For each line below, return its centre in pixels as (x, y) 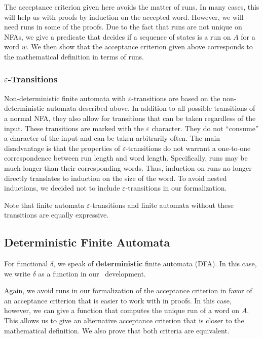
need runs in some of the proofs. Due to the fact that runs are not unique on (123, 27)
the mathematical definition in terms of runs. (74, 56)
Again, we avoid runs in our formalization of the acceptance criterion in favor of (128, 290)
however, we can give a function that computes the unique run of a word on (122, 310)
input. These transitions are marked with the (74, 128)
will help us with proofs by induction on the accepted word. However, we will (124, 17)
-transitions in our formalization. (176, 188)
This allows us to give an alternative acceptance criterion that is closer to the (124, 320)
